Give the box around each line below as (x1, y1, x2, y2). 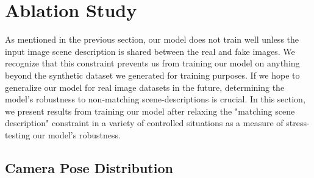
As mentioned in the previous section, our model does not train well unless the (5, 33, 299, 46)
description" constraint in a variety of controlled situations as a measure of (5, 116, 284, 129)
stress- (286, 116, 310, 129)
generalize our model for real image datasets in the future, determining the (5, 80, 285, 93)
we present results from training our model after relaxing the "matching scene (5, 104, 295, 117)
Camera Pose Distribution (5, 158, 173, 177)
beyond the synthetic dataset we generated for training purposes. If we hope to (5, 68, 300, 81)
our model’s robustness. (32, 128, 121, 141)
